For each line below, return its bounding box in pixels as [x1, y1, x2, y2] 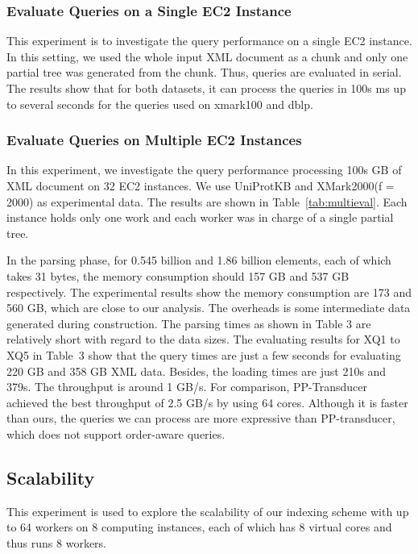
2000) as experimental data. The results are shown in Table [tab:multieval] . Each [6, 193, 408, 210]
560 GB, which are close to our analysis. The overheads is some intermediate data [6, 299, 411, 316]
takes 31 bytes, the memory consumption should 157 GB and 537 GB [6, 267, 350, 284]
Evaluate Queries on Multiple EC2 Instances [6, 130, 302, 150]
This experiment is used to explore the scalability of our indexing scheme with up [6, 502, 409, 519]
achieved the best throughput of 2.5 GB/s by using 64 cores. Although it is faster [6, 394, 408, 410]
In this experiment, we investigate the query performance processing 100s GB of [6, 161, 402, 178]
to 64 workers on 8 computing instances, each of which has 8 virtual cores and [6, 519, 392, 535]
